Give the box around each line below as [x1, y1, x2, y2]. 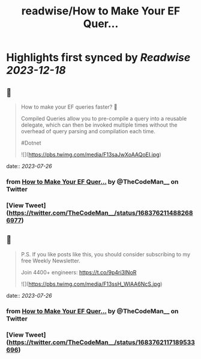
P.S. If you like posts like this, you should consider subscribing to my [20, 250, 191, 258]
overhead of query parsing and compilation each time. [20, 128, 156, 134]
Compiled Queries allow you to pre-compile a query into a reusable [20, 115, 187, 122]
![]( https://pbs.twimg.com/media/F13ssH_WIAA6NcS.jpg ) [20, 280, 163, 288]
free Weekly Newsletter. [20, 257, 81, 264]
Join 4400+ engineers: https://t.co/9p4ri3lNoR [20, 268, 137, 276]
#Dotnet [20, 139, 41, 146]
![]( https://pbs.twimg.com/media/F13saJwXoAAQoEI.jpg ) [20, 151, 162, 158]
